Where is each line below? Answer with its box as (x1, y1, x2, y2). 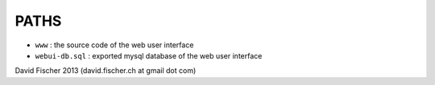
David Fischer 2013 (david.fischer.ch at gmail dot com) (14, 66, 197, 75)
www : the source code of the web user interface (35, 40, 194, 50)
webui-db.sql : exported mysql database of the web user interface (35, 51, 263, 60)
